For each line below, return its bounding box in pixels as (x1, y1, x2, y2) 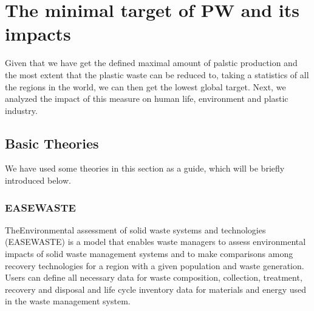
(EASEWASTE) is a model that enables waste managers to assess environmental (5, 235, 306, 248)
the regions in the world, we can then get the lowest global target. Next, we (5, 80, 286, 93)
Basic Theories (5, 133, 99, 152)
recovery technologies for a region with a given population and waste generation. (5, 259, 304, 272)
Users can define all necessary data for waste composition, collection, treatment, (5, 271, 302, 284)
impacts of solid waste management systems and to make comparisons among (5, 247, 293, 260)
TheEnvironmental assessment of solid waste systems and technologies (5, 223, 266, 236)
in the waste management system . (5, 295, 131, 307)
